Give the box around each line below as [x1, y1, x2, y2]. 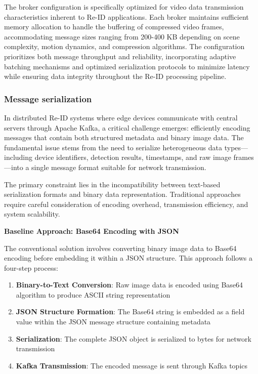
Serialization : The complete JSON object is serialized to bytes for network [16, 333, 251, 344]
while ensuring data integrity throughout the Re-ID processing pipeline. [4, 71, 227, 81]
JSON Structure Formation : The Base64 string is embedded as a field [16, 306, 245, 317]
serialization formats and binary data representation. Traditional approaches [4, 189, 241, 199]
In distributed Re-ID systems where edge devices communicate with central [4, 112, 238, 122]
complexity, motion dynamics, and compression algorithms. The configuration [4, 41, 245, 52]
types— [224, 142, 248, 152]
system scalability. [4, 209, 60, 219]
